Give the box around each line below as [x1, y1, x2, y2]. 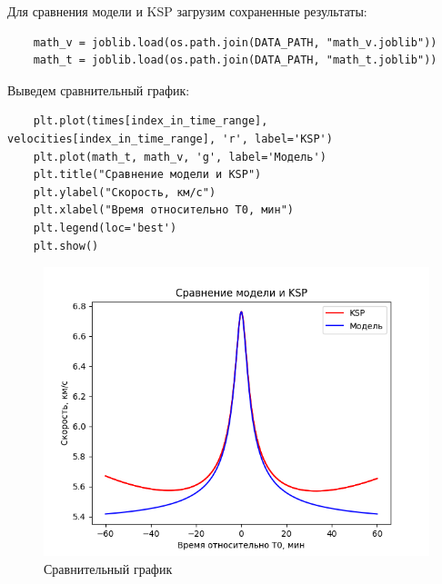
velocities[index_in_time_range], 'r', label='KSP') [7, 132, 333, 145]
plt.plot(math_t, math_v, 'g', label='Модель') [33, 150, 326, 163]
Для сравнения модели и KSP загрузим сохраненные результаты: [7, 2, 367, 20]
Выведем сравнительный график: [7, 80, 190, 99]
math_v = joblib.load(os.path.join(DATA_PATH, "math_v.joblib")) [33, 35, 437, 49]
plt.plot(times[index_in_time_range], [33, 114, 268, 128]
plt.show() [33, 239, 99, 252]
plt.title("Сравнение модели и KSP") [33, 168, 262, 182]
